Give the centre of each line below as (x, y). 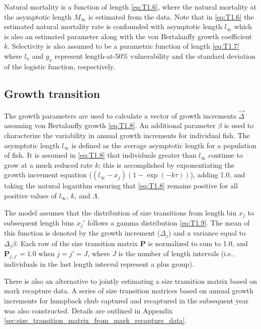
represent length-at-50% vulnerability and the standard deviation (155, 56)
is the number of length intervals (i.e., (177, 253)
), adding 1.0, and (218, 175)
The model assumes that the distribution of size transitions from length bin (120, 212)
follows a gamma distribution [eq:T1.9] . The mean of (169, 222)
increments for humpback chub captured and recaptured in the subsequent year (126, 300)
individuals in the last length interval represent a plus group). (99, 264)
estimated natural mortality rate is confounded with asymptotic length (113, 26)
